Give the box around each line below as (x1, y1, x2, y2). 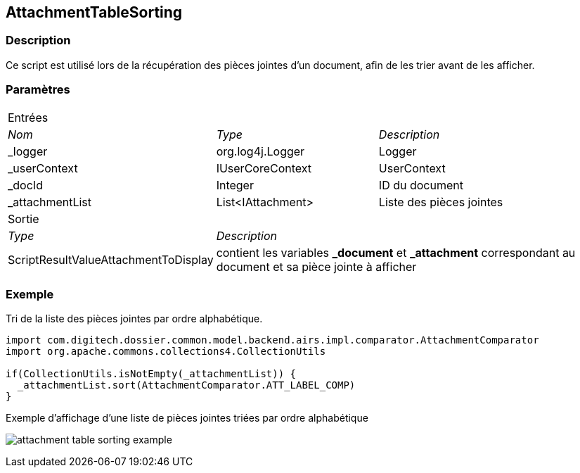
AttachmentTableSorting (6, 4, 183, 21)
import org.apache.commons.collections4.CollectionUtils (6, 346, 326, 358)
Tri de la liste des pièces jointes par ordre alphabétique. (6, 313, 263, 325)
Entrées (8, 110, 49, 125)
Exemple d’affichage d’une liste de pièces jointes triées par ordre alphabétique (6, 412, 368, 424)
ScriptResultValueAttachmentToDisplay (8, 252, 214, 267)
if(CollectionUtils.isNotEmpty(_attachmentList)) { (6, 368, 297, 380)
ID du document (378, 177, 463, 192)
